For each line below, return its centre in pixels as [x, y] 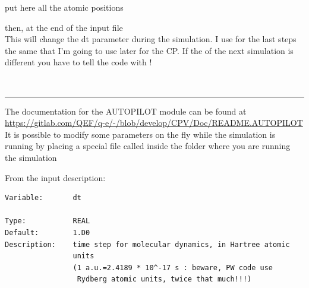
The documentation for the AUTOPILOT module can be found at [126, 111]
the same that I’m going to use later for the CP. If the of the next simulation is [149, 50]
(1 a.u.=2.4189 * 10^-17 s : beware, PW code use [173, 268]
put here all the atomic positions [64, 7]
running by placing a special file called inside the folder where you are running [148, 146]
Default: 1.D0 [48, 232]
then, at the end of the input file [64, 27]
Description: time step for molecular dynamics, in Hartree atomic [147, 244]
